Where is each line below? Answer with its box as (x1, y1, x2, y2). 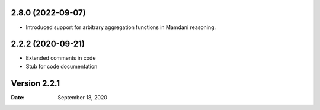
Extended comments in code (25, 54, 96, 62)
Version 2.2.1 (11, 78, 60, 88)
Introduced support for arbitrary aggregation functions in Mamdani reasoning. (25, 24, 216, 31)
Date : (11, 93, 25, 101)
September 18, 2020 (57, 93, 108, 101)
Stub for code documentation (25, 63, 98, 70)
